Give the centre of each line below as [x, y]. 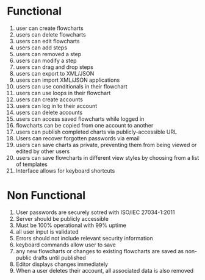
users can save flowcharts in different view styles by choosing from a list [107, 157]
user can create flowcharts [50, 28]
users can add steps [41, 48]
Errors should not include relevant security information [84, 238]
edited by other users [43, 151]
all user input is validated [47, 232]
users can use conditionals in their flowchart [71, 86]
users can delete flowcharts [51, 34]
